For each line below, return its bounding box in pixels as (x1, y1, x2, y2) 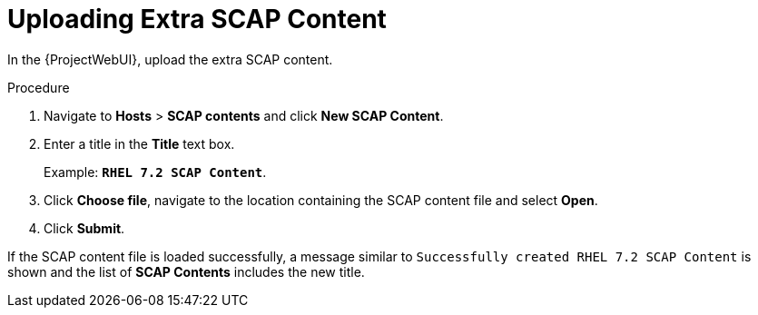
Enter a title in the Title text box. (44, 135, 235, 152)
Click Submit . (44, 220, 125, 236)
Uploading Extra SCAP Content (7, 4, 387, 34)
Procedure (7, 79, 70, 95)
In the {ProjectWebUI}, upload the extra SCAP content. (7, 51, 333, 67)
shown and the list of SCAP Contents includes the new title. (7, 263, 365, 280)
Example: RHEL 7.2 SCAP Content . (44, 163, 267, 180)
